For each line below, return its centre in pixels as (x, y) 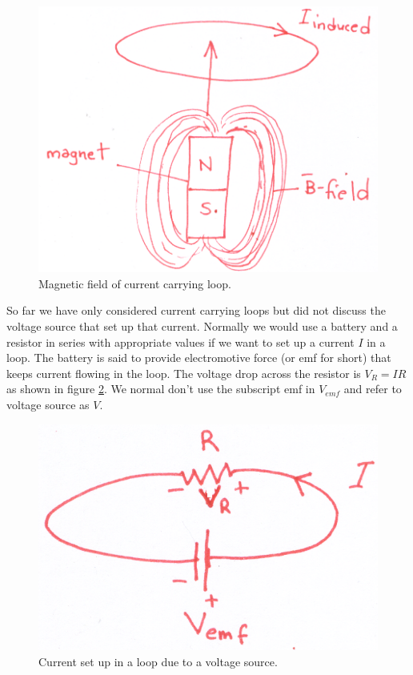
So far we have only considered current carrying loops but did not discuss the (196, 310)
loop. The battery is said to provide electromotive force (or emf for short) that (199, 358)
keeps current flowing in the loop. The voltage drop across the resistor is (184, 373)
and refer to (373, 389)
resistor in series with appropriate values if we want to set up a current (180, 342)
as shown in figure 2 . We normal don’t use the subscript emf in (161, 389)
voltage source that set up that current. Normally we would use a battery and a (202, 325)
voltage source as (48, 404)
